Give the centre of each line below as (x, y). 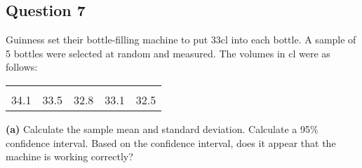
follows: (22, 67)
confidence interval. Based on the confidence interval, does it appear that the (171, 142)
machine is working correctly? (69, 156)
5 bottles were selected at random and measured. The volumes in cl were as (168, 53)
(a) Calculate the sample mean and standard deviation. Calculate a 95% (162, 128)
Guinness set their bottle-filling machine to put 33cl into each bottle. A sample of (181, 40)
